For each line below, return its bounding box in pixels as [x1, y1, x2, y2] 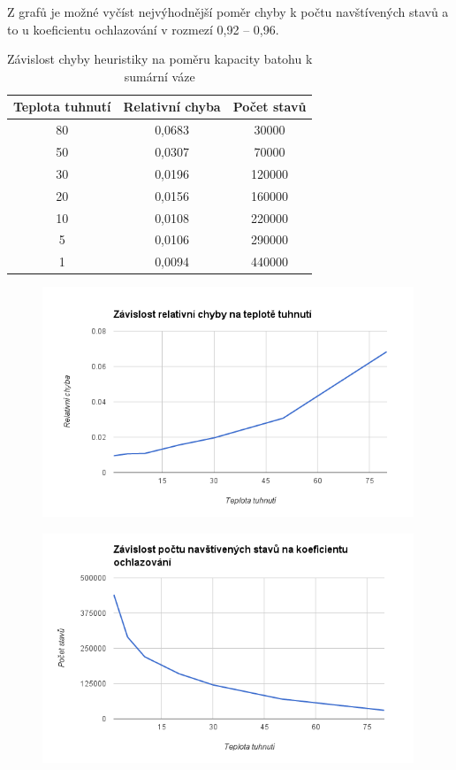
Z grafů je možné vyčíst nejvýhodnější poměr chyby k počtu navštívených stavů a [7, 3, 449, 20]
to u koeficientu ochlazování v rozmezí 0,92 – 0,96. [7, 19, 279, 38]
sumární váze [124, 66, 195, 85]
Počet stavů [232, 97, 307, 116]
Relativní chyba [123, 97, 221, 116]
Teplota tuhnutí [13, 97, 111, 116]
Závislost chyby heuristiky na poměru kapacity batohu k [7, 50, 313, 68]
